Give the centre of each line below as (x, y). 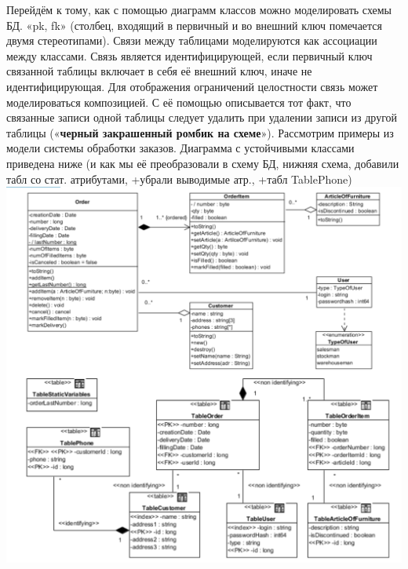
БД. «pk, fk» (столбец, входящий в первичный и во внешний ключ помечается (195, 25)
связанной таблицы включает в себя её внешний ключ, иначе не (159, 71)
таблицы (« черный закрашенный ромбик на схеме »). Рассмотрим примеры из (200, 132)
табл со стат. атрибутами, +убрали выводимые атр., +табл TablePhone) (179, 179)
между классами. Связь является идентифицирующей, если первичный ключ (189, 55)
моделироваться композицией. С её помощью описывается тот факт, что (179, 102)
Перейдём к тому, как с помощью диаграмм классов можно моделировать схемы (199, 9)
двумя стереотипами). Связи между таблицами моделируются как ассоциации (192, 40)
